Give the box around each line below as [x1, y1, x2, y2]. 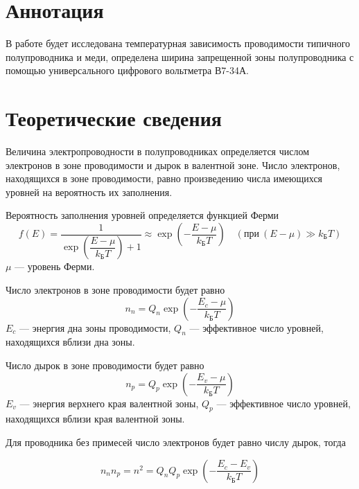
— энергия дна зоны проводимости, [19, 320, 171, 335]
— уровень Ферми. [15, 259, 95, 274]
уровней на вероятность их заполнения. [6, 184, 173, 199]
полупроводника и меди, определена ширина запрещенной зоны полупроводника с [6, 49, 354, 64]
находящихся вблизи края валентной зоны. [6, 411, 185, 426]
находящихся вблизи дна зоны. [6, 335, 135, 349]
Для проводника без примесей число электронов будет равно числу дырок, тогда [6, 435, 346, 449]
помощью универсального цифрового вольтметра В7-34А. [6, 63, 249, 78]
